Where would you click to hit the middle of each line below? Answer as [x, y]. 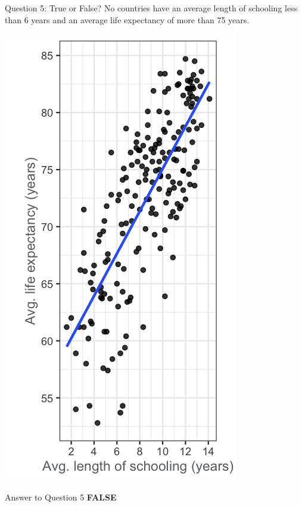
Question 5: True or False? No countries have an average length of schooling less [151, 8]
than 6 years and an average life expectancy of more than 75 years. [127, 19]
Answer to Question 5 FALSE [61, 497]
